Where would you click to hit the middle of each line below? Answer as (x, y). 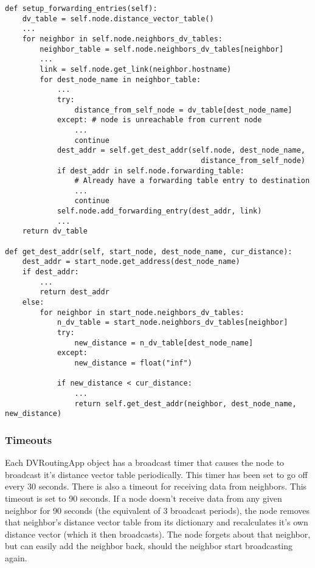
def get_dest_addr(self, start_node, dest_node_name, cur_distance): (149, 251)
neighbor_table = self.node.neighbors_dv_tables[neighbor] (162, 49)
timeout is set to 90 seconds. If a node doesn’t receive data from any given (144, 498)
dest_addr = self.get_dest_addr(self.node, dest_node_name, (181, 151)
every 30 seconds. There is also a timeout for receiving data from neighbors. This (156, 486)
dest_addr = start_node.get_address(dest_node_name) (131, 262)
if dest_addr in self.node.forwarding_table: (151, 171)
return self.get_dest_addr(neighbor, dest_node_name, (185, 403)
